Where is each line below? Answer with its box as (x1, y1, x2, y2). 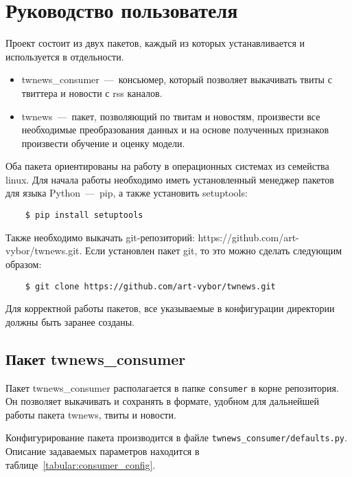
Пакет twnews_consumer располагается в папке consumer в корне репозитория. (5, 380, 339, 395)
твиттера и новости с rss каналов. (21, 85, 163, 100)
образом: (5, 256, 42, 271)
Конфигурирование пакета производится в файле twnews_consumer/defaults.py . (5, 430, 347, 445)
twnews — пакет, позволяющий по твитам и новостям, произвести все (21, 109, 320, 123)
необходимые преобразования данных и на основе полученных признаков (21, 122, 329, 137)
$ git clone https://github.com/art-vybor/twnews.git (25, 281, 276, 291)
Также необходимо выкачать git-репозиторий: (5, 230, 195, 244)
